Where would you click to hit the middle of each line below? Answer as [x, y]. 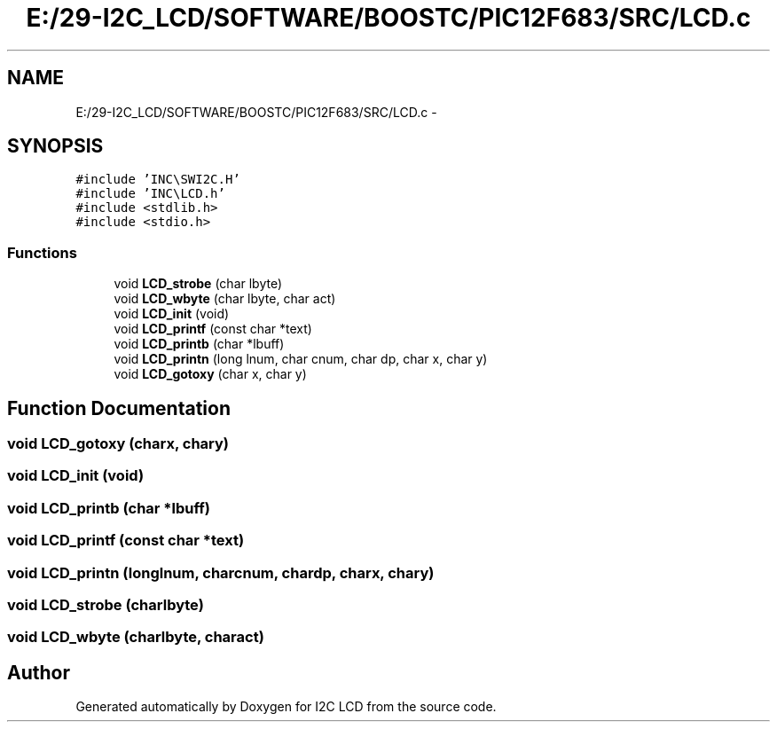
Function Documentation [119, 408]
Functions [42, 252]
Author [39, 672]
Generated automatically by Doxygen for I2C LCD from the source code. [286, 707]
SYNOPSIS [55, 146]
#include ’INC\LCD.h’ [150, 194]
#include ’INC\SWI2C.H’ [158, 180]
